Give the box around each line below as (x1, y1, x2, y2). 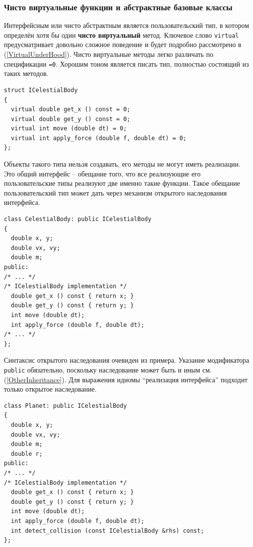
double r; (11, 450, 43, 457)
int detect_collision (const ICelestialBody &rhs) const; (11, 527, 204, 534)
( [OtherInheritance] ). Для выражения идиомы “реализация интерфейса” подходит (4, 374, 248, 384)
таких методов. (4, 68, 49, 78)
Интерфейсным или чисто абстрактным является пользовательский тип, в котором (4, 20, 249, 30)
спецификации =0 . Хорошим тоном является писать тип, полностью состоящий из (4, 58, 249, 69)
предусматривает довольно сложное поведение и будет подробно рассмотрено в (4, 39, 242, 50)
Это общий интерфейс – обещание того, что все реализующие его (4, 168, 201, 178)
